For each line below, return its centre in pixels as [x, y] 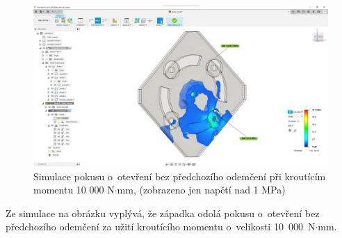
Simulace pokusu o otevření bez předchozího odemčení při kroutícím [180, 176]
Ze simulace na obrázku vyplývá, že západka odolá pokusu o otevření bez [163, 213]
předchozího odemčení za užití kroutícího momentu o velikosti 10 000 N [161, 227]
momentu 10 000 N [74, 190]
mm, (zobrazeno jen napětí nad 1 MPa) [201, 190]
